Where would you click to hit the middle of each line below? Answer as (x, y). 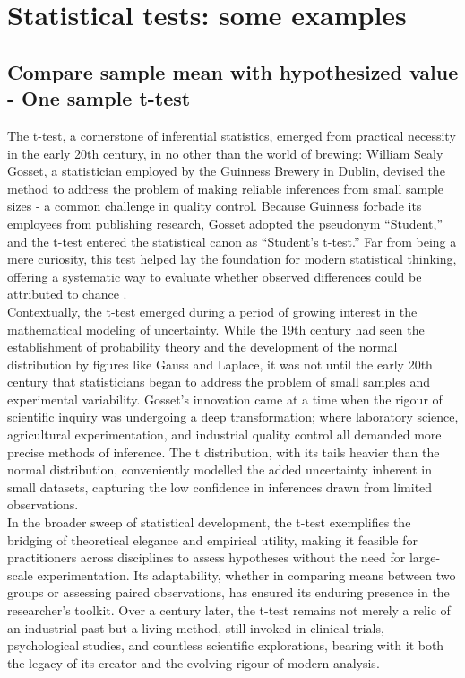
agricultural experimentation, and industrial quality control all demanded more (224, 435)
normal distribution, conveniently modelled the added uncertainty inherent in (220, 469)
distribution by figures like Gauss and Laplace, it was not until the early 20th (220, 364)
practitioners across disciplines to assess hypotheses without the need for (207, 557)
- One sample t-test (99, 98)
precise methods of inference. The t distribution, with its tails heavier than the (224, 452)
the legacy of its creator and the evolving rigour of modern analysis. (194, 662)
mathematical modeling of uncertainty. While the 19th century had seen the (216, 329)
